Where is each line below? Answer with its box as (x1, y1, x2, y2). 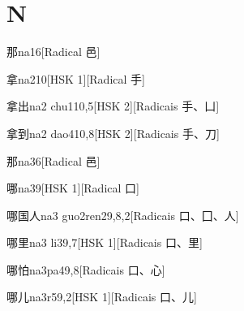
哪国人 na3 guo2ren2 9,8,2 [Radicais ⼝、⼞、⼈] (6, 206, 239, 223)
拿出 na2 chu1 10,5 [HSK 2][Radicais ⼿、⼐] (6, 97, 220, 114)
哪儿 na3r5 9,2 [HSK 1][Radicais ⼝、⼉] (6, 288, 197, 305)
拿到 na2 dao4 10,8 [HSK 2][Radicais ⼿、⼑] (6, 124, 220, 141)
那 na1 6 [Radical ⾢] (6, 43, 101, 60)
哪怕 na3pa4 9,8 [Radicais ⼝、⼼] (6, 261, 165, 278)
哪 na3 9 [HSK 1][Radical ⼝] (6, 179, 139, 197)
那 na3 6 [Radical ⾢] (6, 152, 101, 169)
